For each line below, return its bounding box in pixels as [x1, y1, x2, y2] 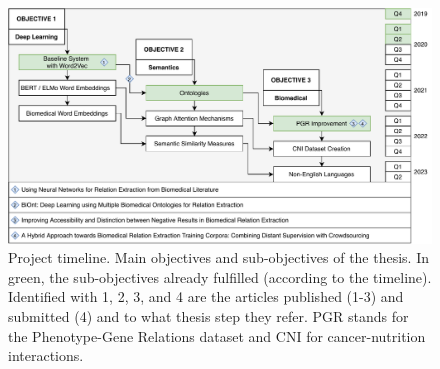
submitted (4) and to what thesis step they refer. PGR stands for [8, 305, 409, 326]
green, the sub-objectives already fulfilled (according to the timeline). [8, 266, 432, 287]
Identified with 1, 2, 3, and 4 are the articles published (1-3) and [8, 286, 404, 307]
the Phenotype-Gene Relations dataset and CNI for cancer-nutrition [8, 325, 426, 346]
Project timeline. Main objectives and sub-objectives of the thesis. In [8, 247, 430, 268]
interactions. [8, 345, 84, 366]
